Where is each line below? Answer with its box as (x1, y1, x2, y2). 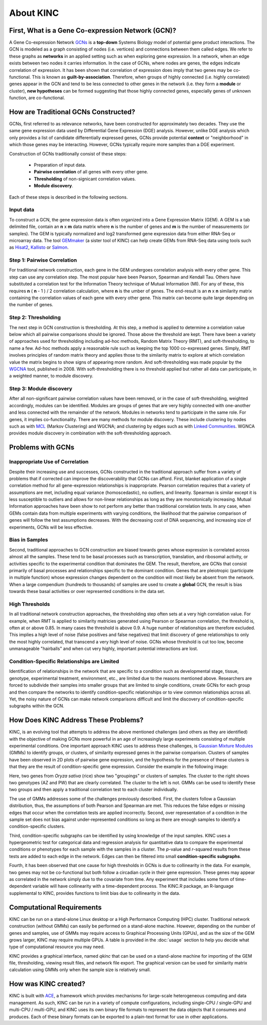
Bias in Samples (9, 537, 48, 543)
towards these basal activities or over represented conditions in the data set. (9, 589, 165, 594)
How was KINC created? (9, 980, 86, 988)
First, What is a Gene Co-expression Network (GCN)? (9, 26, 177, 35)
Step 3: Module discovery (9, 385, 73, 392)
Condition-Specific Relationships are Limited (9, 658, 120, 665)
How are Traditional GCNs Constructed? (9, 108, 135, 116)
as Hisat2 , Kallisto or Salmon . (9, 244, 69, 250)
